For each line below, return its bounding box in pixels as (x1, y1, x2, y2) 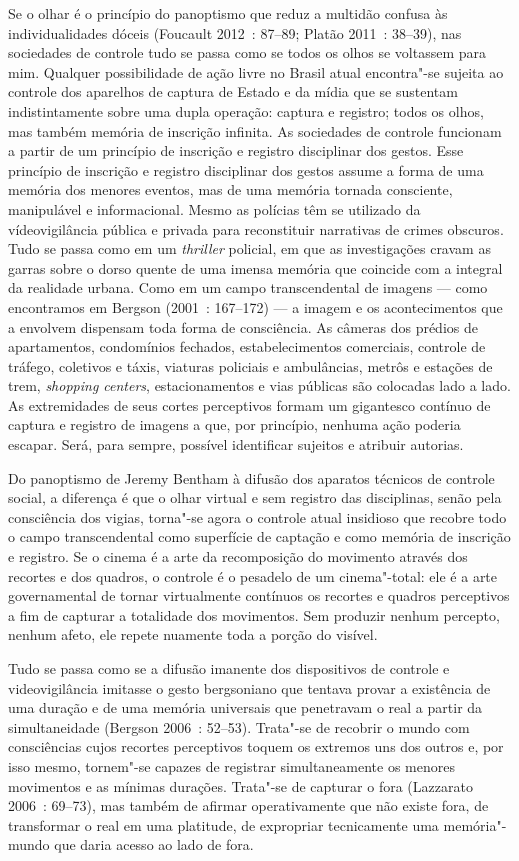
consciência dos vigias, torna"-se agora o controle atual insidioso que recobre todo (8, 506, 507, 527)
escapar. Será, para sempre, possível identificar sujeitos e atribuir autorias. (8, 434, 464, 455)
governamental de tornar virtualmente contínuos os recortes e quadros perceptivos (8, 585, 510, 606)
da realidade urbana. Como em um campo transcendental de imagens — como (8, 277, 488, 298)
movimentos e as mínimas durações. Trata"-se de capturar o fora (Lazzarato (8, 775, 473, 796)
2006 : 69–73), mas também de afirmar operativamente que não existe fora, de (8, 795, 489, 816)
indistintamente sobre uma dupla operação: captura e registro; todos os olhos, (8, 100, 484, 121)
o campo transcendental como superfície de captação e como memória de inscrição (8, 526, 511, 547)
